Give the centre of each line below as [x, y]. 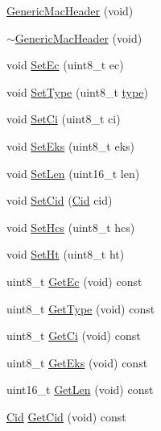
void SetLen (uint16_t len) [73, 173]
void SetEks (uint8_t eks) [71, 145]
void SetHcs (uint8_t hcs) [71, 227]
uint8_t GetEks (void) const [77, 362]
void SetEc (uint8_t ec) [65, 65]
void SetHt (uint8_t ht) [66, 254]
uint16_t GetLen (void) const [80, 390]
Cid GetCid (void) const [66, 416]
